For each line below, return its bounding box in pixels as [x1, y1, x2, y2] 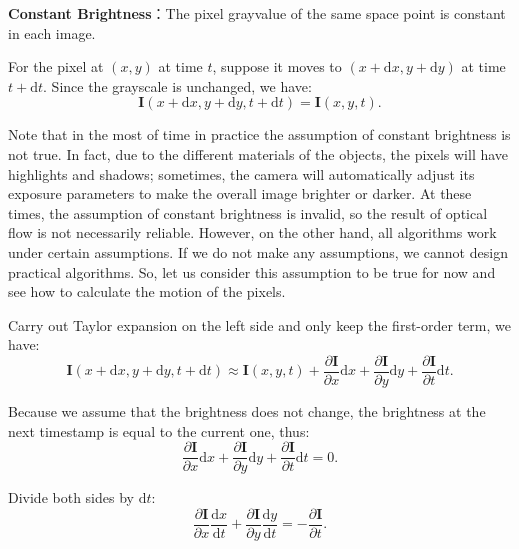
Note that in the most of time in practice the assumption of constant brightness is [8, 124, 511, 145]
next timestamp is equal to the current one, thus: [8, 420, 310, 441]
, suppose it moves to [212, 56, 342, 77]
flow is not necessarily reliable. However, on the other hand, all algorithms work [8, 222, 497, 243]
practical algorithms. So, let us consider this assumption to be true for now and [8, 261, 496, 282]
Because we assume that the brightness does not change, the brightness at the [8, 400, 486, 421]
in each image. [8, 22, 96, 43]
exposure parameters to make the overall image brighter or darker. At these [8, 183, 472, 204]
